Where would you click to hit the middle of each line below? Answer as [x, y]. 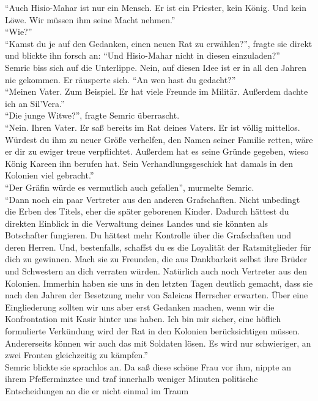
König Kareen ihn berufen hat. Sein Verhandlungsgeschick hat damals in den [149, 163]
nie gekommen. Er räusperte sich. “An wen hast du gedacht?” [120, 79]
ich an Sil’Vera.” [35, 103]
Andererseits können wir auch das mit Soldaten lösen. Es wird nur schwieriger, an [158, 343]
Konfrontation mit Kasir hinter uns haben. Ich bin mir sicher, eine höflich [143, 319]
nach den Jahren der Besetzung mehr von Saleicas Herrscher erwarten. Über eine [157, 295]
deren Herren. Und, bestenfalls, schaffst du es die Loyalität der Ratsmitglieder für [158, 247]
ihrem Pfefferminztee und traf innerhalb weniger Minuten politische [131, 379]
